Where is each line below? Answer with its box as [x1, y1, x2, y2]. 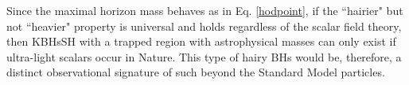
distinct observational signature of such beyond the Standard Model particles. [6, 64, 385, 80]
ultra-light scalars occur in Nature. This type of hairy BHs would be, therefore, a [6, 48, 402, 65]
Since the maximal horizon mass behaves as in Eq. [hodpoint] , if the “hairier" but [6, 2, 403, 18]
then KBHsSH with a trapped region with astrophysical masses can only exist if [6, 33, 396, 50]
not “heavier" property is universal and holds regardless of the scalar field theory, [6, 17, 402, 34]
